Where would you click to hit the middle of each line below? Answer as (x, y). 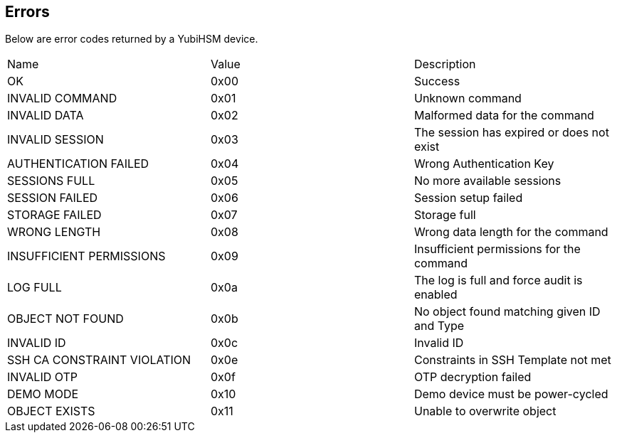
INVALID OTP (43, 377)
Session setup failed (468, 198)
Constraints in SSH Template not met (512, 360)
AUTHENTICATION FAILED (78, 164)
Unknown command (468, 98)
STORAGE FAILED (54, 215)
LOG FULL (35, 288)
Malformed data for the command (504, 116)
